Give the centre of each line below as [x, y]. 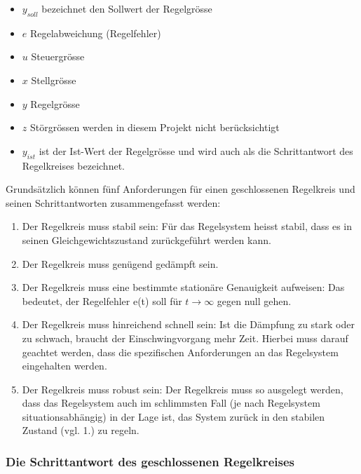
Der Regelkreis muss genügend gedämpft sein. [120, 263]
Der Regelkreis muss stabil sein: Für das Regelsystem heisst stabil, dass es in [187, 226]
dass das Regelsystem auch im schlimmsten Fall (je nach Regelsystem [171, 403]
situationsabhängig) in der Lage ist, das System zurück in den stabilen [173, 416]
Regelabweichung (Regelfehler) [95, 33]
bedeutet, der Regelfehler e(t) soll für [102, 300]
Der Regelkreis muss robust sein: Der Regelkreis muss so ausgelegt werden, [183, 389]
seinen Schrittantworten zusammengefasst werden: [113, 202]
